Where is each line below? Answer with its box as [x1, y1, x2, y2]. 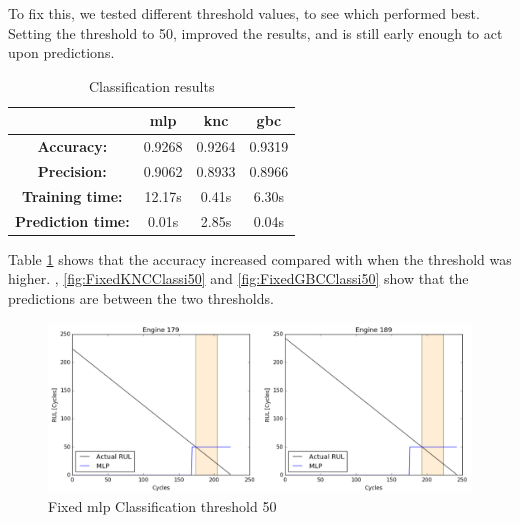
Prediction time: [15, 210, 130, 231]
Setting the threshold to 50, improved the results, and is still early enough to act [8, 22, 503, 43]
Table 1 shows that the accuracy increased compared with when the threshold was [8, 248, 512, 269]
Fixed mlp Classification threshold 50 [48, 495, 277, 516]
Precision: [37, 161, 107, 182]
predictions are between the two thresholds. [8, 288, 274, 309]
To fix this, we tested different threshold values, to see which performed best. [8, 3, 480, 23]
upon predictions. [8, 42, 115, 63]
